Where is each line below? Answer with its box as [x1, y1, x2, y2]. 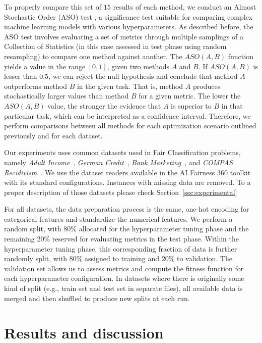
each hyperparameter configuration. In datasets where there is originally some [4, 273, 244, 283]
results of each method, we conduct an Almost [113, 2, 256, 12]
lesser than [4, 71, 37, 81]
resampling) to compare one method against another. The [4, 51, 182, 61]
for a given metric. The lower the [139, 90, 241, 101]
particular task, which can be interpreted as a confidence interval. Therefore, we [4, 110, 251, 121]
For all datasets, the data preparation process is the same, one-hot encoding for [4, 204, 249, 214]
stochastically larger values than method [4, 90, 129, 101]
